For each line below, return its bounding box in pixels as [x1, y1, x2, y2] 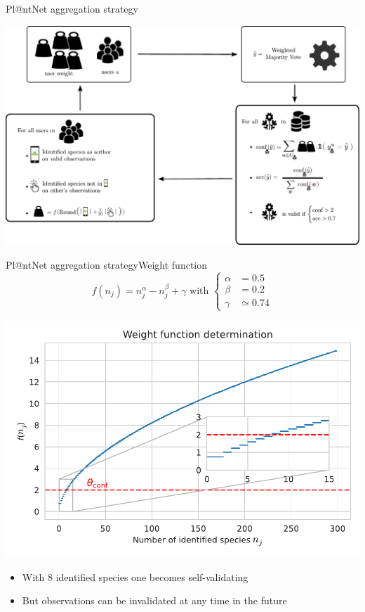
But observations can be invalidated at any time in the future [22, 593, 287, 608]
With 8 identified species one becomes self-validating [22, 569, 248, 584]
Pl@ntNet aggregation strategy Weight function [6, 257, 208, 272]
